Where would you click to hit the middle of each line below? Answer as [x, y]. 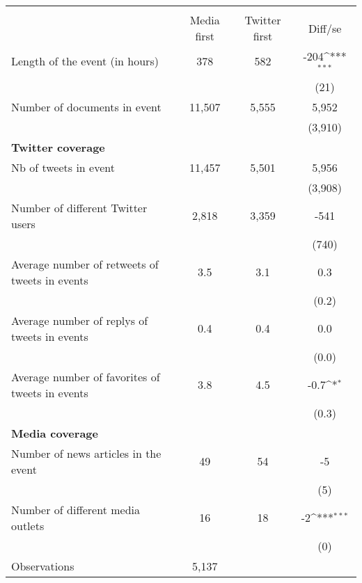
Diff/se [325, 28]
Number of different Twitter [79, 207]
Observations [43, 566]
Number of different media [76, 509]
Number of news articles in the [86, 453]
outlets [28, 525]
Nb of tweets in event [63, 167]
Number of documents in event [86, 106]
